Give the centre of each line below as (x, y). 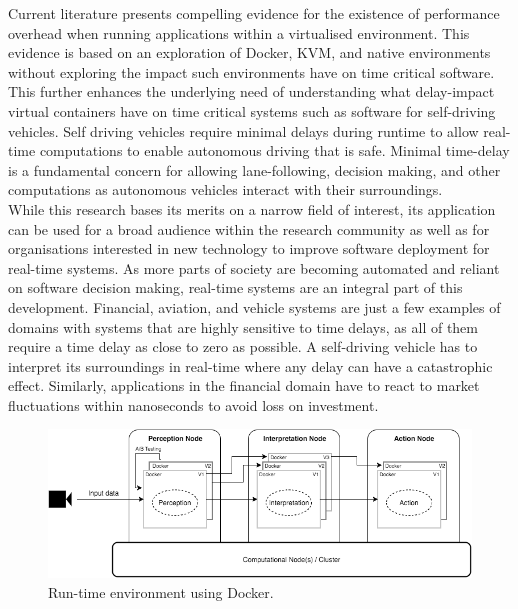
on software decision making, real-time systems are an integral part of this (235, 287)
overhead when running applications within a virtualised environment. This (239, 32)
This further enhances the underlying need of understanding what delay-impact (251, 91)
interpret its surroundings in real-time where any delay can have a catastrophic (250, 365)
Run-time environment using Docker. (161, 591)
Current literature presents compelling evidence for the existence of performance (254, 13)
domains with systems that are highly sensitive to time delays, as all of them (243, 326)
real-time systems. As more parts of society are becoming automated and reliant (254, 267)
